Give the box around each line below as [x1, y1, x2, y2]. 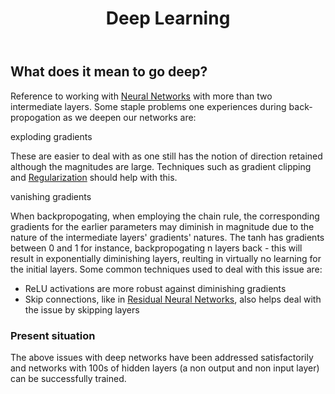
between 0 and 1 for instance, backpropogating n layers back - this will [10, 242, 303, 254]
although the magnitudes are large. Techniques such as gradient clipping [10, 160, 312, 172]
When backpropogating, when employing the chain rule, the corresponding [10, 210, 320, 222]
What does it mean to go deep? [10, 63, 208, 81]
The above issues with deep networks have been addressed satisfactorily [10, 351, 314, 363]
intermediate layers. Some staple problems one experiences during [10, 100, 287, 112]
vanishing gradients [10, 190, 92, 202]
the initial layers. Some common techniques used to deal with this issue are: [10, 263, 323, 275]
